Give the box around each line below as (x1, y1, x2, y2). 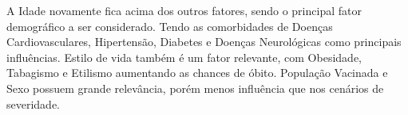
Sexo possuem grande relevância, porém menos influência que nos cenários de (6, 79, 384, 96)
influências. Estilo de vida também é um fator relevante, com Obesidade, (6, 48, 362, 65)
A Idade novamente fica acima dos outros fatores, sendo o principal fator (6, 2, 362, 18)
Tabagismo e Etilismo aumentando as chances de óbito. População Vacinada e (6, 64, 388, 81)
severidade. (6, 95, 61, 112)
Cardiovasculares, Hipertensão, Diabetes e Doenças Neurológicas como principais (6, 33, 402, 50)
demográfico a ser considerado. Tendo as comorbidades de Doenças (6, 17, 333, 34)
